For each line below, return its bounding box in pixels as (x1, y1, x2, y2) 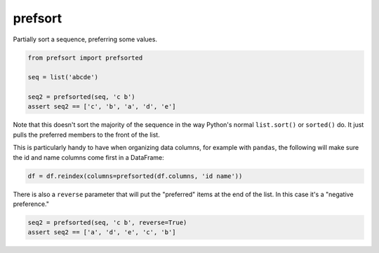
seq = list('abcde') (27, 74, 98, 81)
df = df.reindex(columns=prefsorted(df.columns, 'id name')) (27, 172, 243, 180)
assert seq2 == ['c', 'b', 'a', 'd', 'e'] (27, 102, 176, 111)
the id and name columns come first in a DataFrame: (13, 153, 164, 161)
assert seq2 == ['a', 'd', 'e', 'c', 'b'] (27, 228, 176, 236)
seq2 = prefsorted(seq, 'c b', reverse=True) (27, 218, 187, 226)
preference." (13, 200, 49, 208)
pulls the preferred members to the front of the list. (13, 130, 161, 139)
